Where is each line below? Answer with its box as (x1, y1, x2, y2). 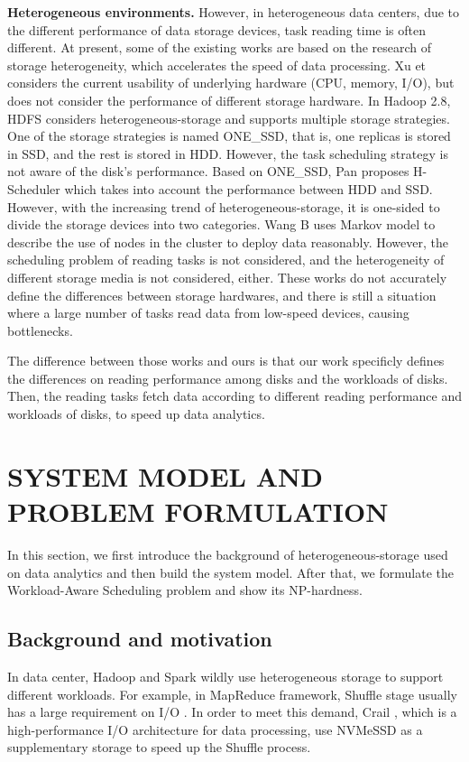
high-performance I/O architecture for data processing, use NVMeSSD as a (7, 720, 423, 739)
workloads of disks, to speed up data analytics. (7, 404, 265, 423)
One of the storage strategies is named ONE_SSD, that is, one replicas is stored (7, 126, 451, 145)
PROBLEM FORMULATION (7, 493, 389, 530)
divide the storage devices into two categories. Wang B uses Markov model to (7, 215, 436, 234)
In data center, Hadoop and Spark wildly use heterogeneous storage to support (7, 666, 444, 685)
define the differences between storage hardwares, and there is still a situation (7, 285, 437, 304)
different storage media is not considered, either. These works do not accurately (7, 267, 447, 286)
